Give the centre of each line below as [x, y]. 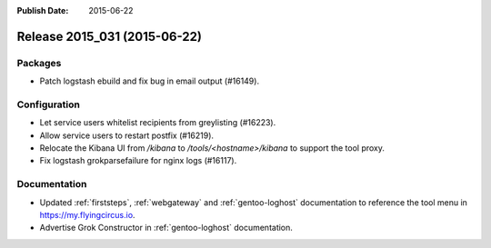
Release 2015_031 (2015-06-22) [109, 36]
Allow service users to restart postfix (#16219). [126, 135]
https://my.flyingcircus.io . [87, 215]
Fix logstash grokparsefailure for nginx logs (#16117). [138, 161]
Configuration [49, 104]
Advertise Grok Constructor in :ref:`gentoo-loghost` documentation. [166, 228]
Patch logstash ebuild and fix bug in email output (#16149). [149, 81]
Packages [39, 63]
